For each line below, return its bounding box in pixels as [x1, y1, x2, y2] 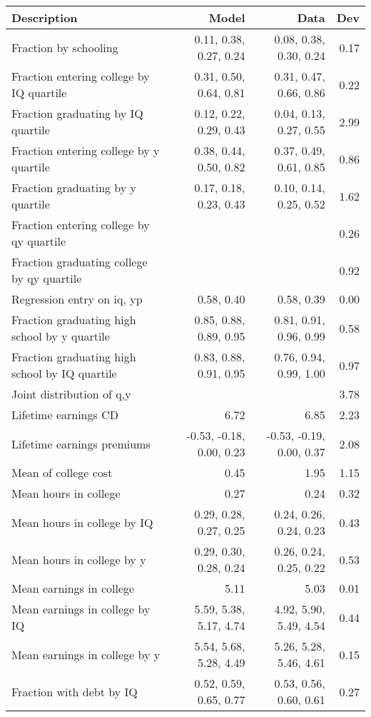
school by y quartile [11, 328, 110, 344]
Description [11, 9, 78, 26]
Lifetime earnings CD [11, 406, 118, 423]
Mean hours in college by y [11, 551, 146, 568]
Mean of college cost [11, 464, 113, 481]
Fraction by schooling [11, 39, 118, 56]
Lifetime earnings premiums [11, 435, 151, 452]
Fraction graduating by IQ [11, 105, 143, 121]
